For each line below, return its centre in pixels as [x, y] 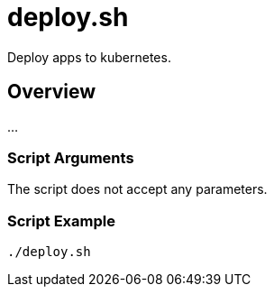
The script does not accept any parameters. [137, 189]
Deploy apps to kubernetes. [89, 57]
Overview [52, 92]
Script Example [61, 220]
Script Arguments [71, 157]
